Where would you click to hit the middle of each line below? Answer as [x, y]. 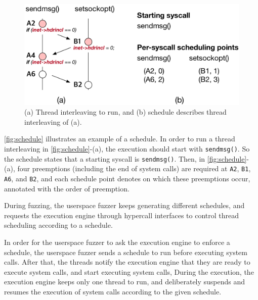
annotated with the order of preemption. [67, 188]
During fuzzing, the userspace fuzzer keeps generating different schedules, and [124, 205]
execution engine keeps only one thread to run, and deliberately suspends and [125, 282]
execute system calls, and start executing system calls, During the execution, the [129, 271]
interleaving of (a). [53, 121]
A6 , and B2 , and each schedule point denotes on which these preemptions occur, [127, 178]
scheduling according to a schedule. [58, 225]
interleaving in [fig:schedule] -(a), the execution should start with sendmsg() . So [127, 148]
